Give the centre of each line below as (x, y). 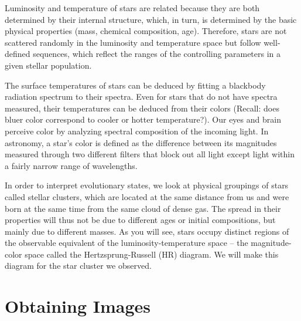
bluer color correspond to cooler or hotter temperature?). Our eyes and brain (143, 119)
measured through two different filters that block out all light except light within (150, 154)
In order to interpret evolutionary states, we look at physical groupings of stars (147, 185)
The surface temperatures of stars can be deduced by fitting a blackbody (135, 85)
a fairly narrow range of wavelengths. (71, 165)
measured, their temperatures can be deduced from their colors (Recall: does (142, 108)
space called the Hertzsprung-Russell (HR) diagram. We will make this (152, 254)
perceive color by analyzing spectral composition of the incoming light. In (137, 131)
